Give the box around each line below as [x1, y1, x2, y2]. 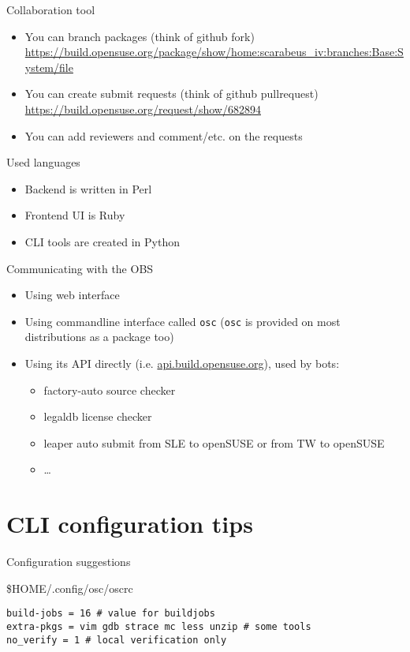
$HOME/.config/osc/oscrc [6, 579, 133, 596]
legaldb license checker [43, 408, 152, 425]
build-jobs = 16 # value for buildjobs [6, 608, 215, 620]
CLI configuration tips [6, 508, 253, 540]
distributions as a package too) [24, 328, 174, 345]
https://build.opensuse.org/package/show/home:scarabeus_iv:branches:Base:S [24, 43, 404, 60]
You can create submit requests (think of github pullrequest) [24, 85, 319, 102]
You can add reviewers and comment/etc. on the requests [24, 127, 303, 144]
